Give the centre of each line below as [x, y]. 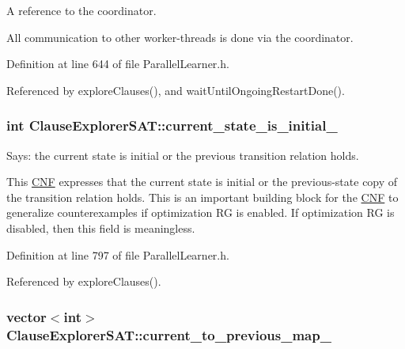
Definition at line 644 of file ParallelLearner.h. [118, 64]
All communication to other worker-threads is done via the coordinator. [180, 37]
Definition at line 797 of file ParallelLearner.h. [118, 254]
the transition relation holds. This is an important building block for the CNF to [202, 197]
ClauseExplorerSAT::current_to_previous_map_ [169, 334]
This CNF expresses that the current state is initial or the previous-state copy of [202, 182]
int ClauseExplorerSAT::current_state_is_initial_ [172, 125]
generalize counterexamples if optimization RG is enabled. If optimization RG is [201, 212]
